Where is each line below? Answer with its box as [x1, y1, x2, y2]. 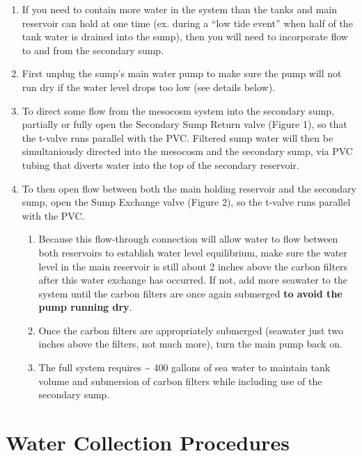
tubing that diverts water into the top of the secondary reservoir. [22, 157, 299, 172]
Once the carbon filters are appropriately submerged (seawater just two [38, 323, 343, 337]
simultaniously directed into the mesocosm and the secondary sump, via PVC [22, 144, 353, 158]
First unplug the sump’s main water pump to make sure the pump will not [22, 66, 342, 81]
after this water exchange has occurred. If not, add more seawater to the [38, 272, 347, 287]
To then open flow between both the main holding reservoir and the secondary [22, 181, 357, 195]
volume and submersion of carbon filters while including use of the [38, 373, 322, 388]
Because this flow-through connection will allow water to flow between [38, 231, 338, 246]
